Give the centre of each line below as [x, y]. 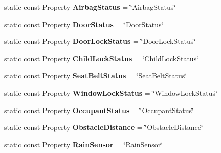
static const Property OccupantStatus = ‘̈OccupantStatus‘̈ [99, 110]
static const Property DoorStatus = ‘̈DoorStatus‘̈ [84, 24]
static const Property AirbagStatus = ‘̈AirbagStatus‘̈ [90, 7]
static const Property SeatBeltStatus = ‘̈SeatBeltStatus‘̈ [96, 75]
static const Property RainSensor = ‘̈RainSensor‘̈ [84, 144]
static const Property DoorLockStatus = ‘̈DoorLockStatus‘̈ [100, 41]
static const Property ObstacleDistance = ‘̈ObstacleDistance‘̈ [104, 127]
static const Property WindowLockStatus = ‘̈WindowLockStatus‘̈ [111, 92]
